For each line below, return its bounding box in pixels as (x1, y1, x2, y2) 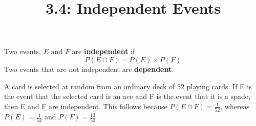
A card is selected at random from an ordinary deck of (4, 81, 175, 91)
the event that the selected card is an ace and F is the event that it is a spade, (4, 91, 250, 102)
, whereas (220, 100, 250, 111)
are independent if (72, 46, 135, 57)
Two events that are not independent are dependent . (4, 63, 174, 74)
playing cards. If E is (186, 81, 252, 91)
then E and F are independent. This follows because (4, 100, 167, 111)
